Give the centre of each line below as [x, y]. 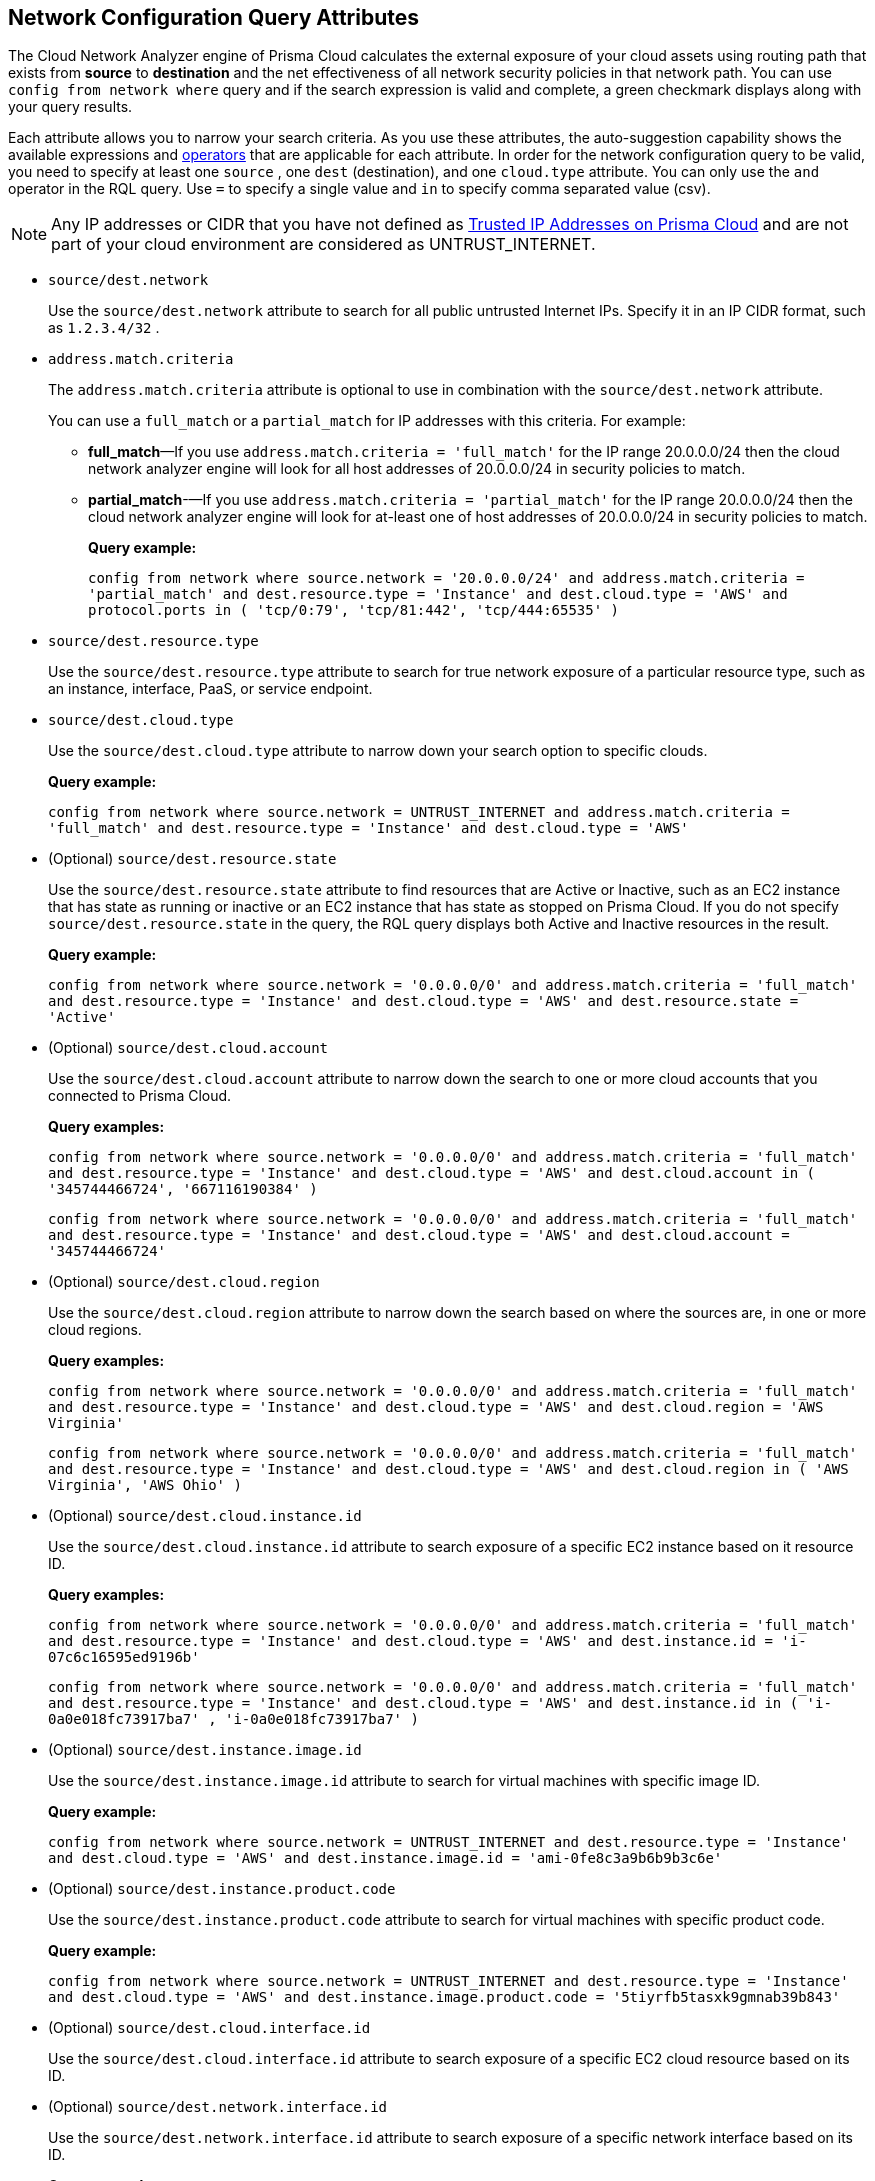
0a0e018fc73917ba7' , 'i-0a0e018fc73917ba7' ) [233, 1719]
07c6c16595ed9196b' [124, 1657]
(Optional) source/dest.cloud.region [184, 1282]
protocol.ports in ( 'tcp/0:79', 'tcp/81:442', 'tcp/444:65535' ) [354, 610]
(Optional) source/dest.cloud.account [188, 1048]
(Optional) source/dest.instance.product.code [222, 1889]
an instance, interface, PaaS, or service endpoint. [210, 689]
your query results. [70, 107]
